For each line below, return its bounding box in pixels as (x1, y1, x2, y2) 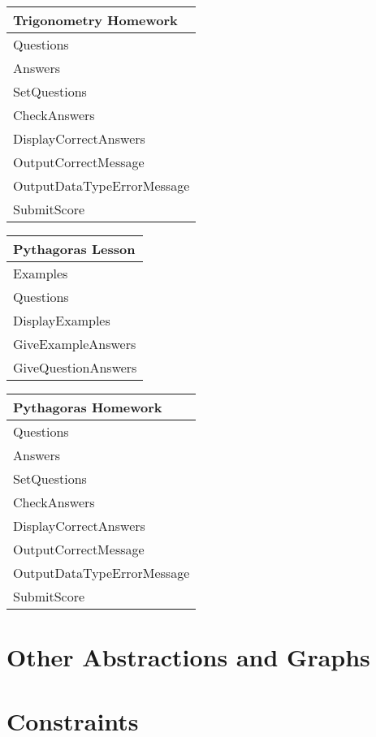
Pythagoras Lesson (13, 239, 136, 258)
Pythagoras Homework (13, 398, 162, 416)
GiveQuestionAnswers (13, 358, 137, 377)
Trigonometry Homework (13, 11, 178, 29)
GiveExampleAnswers (13, 334, 136, 353)
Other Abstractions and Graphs (6, 640, 370, 674)
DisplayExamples (13, 311, 110, 330)
